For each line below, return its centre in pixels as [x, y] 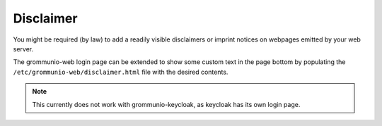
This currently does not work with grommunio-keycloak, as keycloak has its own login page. [166, 104]
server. [23, 49]
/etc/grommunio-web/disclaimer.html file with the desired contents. [121, 72]
